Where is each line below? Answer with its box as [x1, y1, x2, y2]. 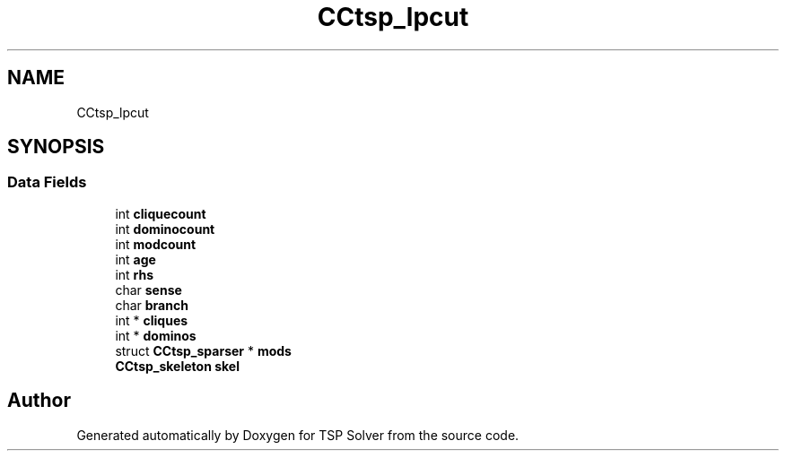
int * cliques [115, 312, 188, 328]
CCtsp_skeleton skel [115, 358, 240, 374]
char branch [115, 297, 188, 313]
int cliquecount [115, 205, 206, 221]
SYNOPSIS [7, 135, 105, 159]
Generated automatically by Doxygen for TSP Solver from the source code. [76, 427, 520, 443]
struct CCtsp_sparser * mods [115, 342, 292, 359]
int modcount [115, 236, 196, 252]
